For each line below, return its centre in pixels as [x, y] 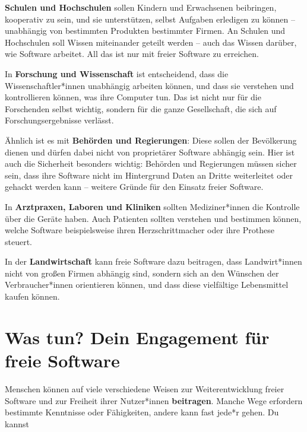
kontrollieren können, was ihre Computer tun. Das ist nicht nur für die [133, 97]
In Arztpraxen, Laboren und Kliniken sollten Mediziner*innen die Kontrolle [152, 206]
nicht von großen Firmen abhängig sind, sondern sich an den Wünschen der [142, 273]
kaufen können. [32, 296]
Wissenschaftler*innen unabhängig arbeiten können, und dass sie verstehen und [149, 85]
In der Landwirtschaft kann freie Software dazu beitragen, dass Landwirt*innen [153, 261]
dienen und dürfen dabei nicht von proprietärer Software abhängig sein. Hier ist [150, 152]
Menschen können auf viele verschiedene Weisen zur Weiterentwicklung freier [145, 388]
